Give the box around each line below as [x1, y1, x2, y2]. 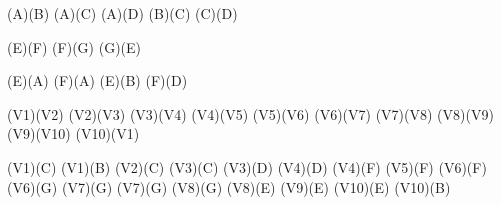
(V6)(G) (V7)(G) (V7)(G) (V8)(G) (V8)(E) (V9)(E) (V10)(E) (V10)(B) [7, 176, 451, 197]
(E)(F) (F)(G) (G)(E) [7, 36, 142, 57]
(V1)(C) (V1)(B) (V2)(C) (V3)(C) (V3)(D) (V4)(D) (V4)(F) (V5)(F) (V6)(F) [7, 156, 487, 177]
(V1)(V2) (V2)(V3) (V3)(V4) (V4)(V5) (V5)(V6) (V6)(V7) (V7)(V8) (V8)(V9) [7, 103, 494, 124]
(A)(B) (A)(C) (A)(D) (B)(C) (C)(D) [7, 3, 238, 23]
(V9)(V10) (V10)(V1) [7, 123, 140, 144]
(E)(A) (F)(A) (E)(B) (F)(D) [7, 70, 188, 91]
